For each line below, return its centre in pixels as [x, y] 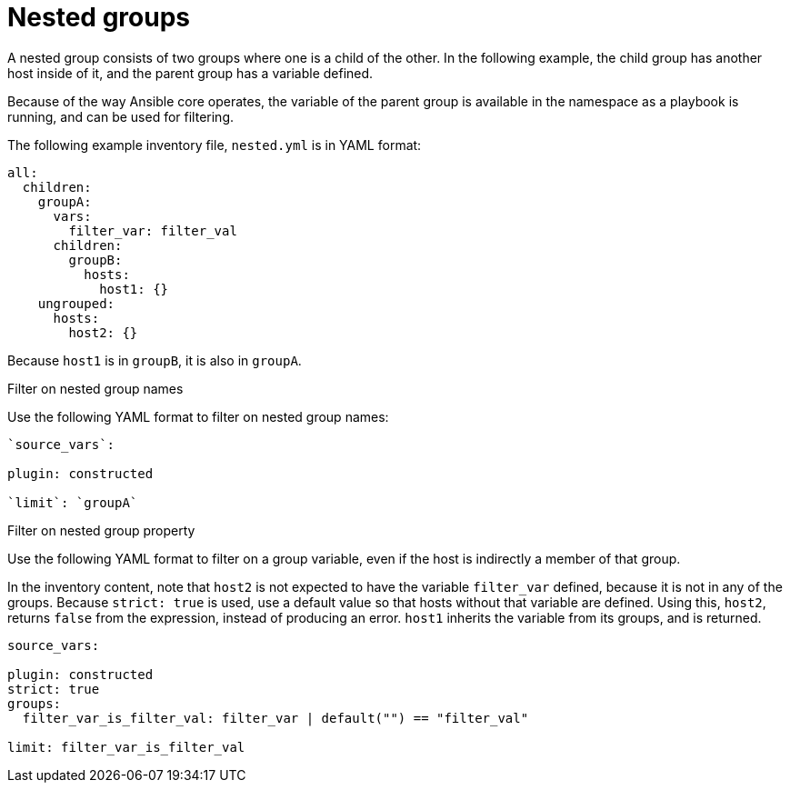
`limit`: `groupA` [73, 502]
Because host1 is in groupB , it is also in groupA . [155, 360]
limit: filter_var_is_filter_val [126, 747]
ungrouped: [76, 303]
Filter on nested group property [101, 530]
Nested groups [99, 17]
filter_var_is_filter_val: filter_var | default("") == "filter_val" [275, 718]
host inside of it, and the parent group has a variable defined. [190, 73]
